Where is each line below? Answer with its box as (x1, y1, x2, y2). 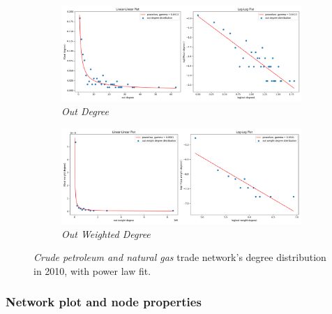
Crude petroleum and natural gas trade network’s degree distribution (33, 250, 326, 264)
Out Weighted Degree (61, 226, 151, 241)
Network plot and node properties (6, 293, 202, 311)
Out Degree (61, 103, 110, 118)
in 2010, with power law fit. (33, 263, 151, 278)
